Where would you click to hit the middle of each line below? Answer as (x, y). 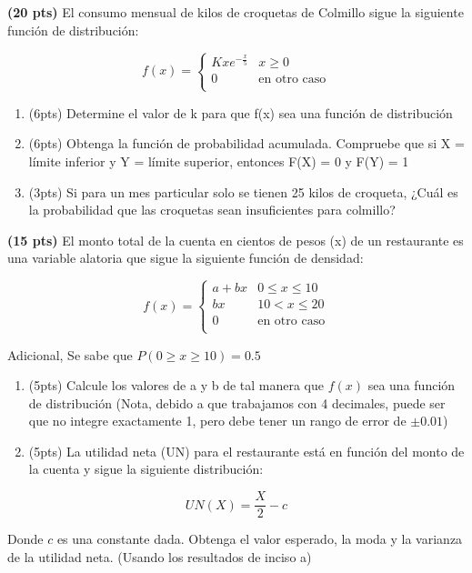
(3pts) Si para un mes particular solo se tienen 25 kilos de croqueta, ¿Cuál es (243, 191)
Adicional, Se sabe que (70, 354)
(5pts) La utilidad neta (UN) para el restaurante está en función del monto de (246, 451)
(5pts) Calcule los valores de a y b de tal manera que (176, 385)
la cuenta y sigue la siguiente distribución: (146, 469)
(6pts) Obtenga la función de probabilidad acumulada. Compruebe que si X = (246, 143)
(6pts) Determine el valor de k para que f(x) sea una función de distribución (241, 112)
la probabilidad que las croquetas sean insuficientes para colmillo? (212, 210)
